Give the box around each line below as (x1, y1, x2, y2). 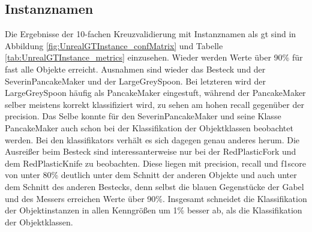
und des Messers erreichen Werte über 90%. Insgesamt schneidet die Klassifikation (5, 192, 307, 204)
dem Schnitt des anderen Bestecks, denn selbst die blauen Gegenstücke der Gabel (5, 180, 304, 192)
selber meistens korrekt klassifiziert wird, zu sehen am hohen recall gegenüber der (5, 98, 304, 110)
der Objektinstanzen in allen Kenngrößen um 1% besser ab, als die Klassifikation (5, 204, 302, 216)
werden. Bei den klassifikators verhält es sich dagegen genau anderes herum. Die (5, 133, 300, 146)
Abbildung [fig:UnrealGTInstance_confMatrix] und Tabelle (5, 39, 223, 52)
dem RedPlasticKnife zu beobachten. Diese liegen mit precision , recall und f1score (5, 156, 306, 169)
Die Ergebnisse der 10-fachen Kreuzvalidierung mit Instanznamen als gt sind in (5, 28, 296, 40)
